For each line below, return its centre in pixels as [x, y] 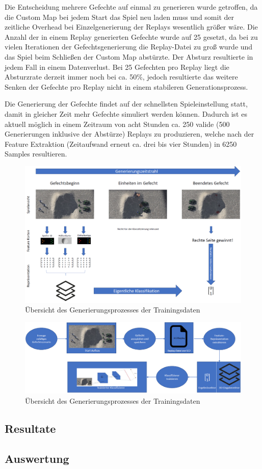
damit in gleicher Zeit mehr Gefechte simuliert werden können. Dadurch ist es [126, 113]
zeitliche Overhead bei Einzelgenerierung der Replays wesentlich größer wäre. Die [131, 27]
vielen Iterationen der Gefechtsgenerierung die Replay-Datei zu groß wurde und [129, 47]
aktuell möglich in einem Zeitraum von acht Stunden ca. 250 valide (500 [117, 124]
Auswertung [37, 458]
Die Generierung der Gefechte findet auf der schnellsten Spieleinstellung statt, [126, 104]
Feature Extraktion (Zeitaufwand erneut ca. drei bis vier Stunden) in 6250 [121, 144]
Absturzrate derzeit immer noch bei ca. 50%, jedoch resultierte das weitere [121, 77]
